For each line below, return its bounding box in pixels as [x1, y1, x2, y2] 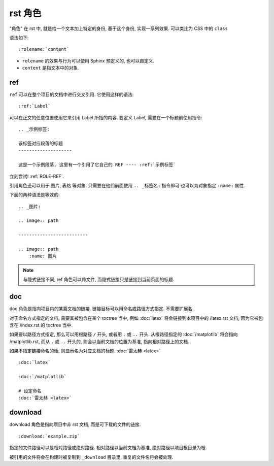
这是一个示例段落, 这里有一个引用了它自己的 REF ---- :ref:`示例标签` [18, 162, 176, 168]
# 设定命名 [18, 388, 42, 394]
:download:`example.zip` [18, 433, 80, 439]
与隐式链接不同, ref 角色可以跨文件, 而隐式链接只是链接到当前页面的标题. [23, 277, 175, 283]
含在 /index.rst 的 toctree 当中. [9, 322, 73, 328]
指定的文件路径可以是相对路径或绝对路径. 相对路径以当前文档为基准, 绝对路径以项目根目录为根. [9, 445, 207, 451]
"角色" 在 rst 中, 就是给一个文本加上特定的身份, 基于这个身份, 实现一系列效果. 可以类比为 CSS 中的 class [9, 25, 228, 31]
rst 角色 [9, 8, 42, 19]
